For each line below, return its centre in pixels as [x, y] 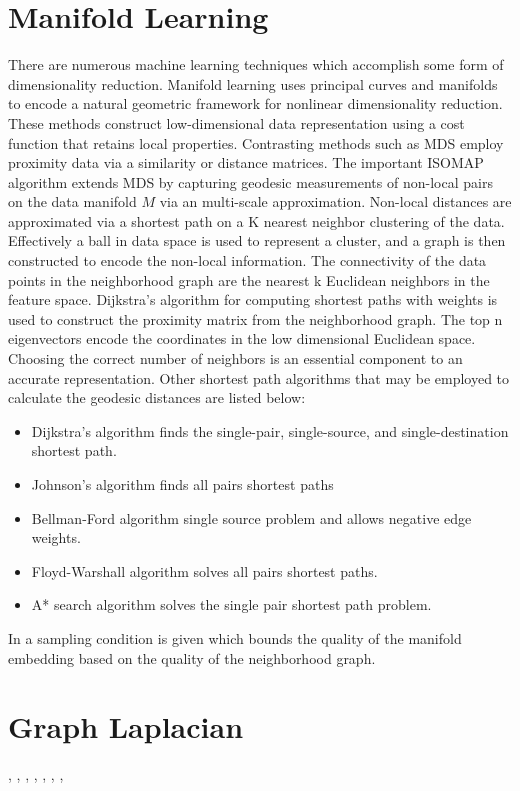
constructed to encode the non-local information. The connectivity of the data [247, 260]
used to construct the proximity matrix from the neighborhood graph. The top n [255, 318]
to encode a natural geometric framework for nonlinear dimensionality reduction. [255, 103]
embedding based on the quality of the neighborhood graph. [192, 657]
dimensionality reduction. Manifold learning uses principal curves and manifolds [253, 83]
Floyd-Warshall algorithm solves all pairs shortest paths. [204, 570]
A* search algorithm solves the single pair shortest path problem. [231, 604]
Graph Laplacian [126, 726]
